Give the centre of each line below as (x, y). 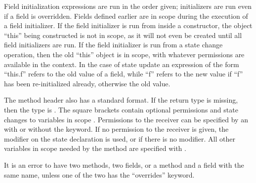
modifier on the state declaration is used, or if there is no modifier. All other (120, 138)
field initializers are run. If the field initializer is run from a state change (113, 45)
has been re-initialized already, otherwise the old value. (87, 83)
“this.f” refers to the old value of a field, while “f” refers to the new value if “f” (124, 74)
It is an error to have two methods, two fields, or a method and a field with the (124, 165)
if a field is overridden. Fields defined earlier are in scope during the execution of (126, 16)
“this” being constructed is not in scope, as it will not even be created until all (123, 35)
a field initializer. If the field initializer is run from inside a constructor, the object (128, 25)
